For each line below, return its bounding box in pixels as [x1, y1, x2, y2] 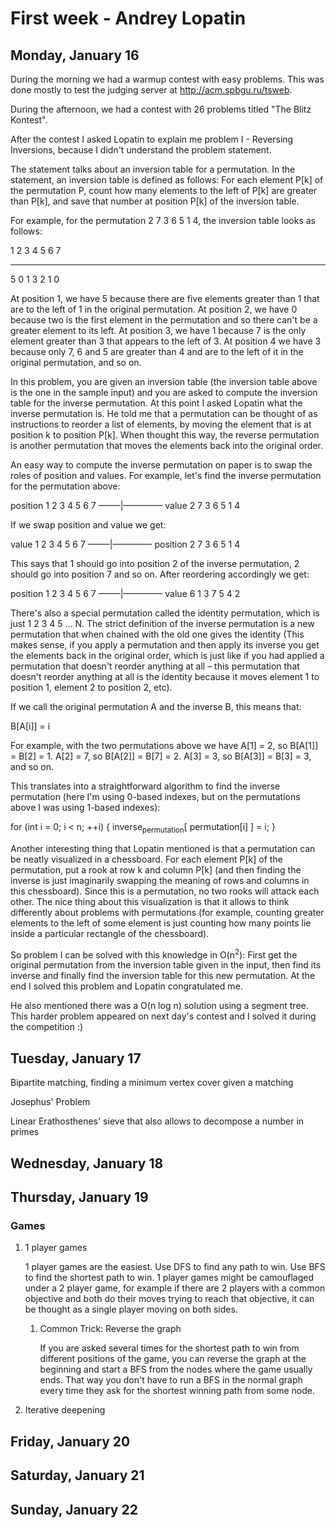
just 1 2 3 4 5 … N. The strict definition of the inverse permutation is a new [10, 618, 315, 629]
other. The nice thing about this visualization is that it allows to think [10, 895, 290, 907]
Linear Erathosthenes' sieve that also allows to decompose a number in [10, 1115, 305, 1127]
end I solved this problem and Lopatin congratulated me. [10, 980, 243, 992]
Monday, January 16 [10, 47, 140, 64]
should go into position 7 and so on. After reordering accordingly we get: [10, 568, 310, 580]
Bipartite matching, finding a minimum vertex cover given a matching [10, 1077, 294, 1089]
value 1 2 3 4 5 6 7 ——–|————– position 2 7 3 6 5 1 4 [10, 538, 241, 550]
